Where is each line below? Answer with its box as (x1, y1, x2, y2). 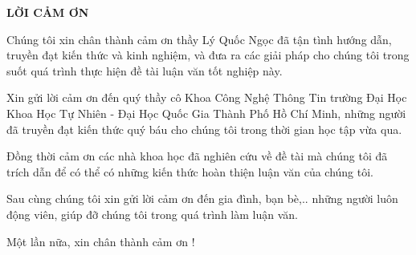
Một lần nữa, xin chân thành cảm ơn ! (6, 233, 195, 249)
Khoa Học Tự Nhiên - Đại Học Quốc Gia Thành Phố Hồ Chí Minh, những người (6, 104, 406, 121)
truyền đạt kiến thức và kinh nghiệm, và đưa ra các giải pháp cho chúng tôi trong (6, 47, 410, 63)
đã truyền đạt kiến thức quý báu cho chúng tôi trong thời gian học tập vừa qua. (6, 120, 402, 137)
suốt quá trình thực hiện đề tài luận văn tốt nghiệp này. (6, 62, 283, 79)
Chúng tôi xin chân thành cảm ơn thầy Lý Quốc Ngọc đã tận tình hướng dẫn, (6, 30, 392, 47)
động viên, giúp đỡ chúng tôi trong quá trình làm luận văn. (6, 205, 298, 222)
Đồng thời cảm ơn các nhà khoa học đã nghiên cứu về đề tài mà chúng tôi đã (6, 148, 388, 164)
